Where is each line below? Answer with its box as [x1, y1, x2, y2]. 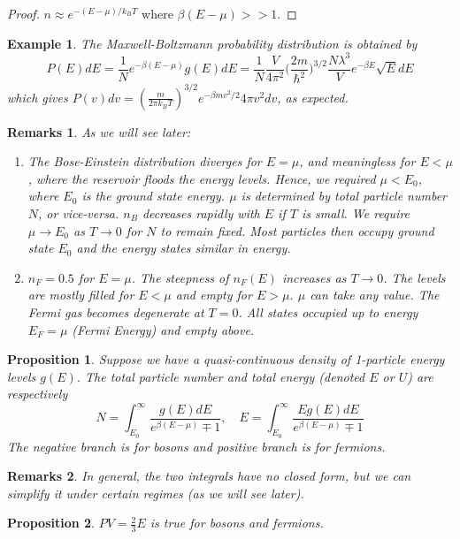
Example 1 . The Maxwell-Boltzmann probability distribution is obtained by [7, 34, 418, 52]
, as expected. [277, 87, 349, 106]
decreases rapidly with [142, 203, 260, 222]
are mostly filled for [27, 285, 134, 304]
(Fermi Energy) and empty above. [72, 320, 255, 338]
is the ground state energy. [81, 186, 226, 205]
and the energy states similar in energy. [76, 239, 291, 257]
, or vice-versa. [38, 203, 119, 222]
